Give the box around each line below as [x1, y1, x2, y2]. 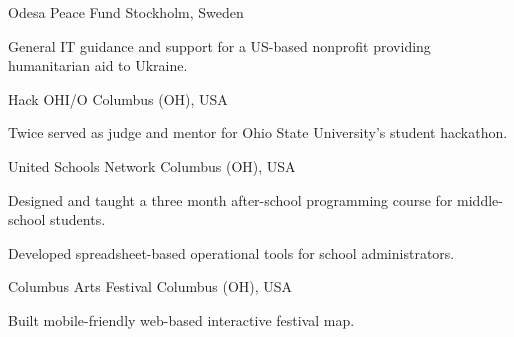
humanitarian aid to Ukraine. [8, 55, 188, 76]
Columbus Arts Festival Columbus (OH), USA [8, 276, 293, 297]
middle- [457, 189, 503, 210]
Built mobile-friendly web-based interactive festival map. [8, 309, 355, 330]
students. [50, 209, 106, 230]
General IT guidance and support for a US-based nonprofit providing [8, 35, 431, 56]
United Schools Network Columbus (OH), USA [8, 155, 296, 176]
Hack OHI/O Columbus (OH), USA [8, 88, 228, 109]
